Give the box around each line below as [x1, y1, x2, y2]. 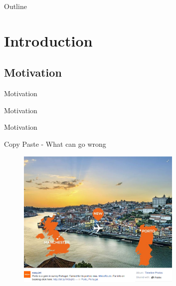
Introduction [4, 30, 93, 51]
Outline [4, 1, 27, 11]
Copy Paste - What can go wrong [4, 138, 106, 149]
